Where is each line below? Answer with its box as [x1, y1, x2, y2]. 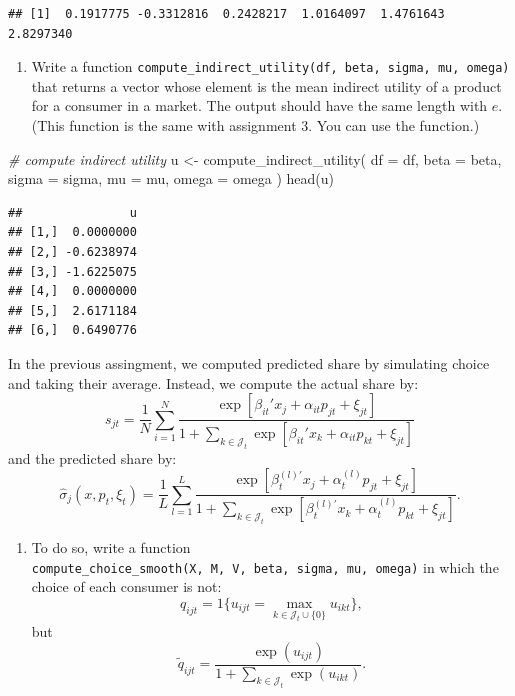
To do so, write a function [31, 537, 191, 557]
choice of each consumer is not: [31, 576, 222, 597]
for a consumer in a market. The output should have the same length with [31, 95, 488, 116]
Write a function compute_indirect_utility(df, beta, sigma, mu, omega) [31, 56, 510, 77]
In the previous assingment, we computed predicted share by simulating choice [8, 352, 490, 373]
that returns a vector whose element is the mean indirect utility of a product [31, 75, 502, 96]
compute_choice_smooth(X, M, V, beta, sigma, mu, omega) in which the [31, 556, 499, 577]
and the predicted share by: [8, 447, 177, 468]
